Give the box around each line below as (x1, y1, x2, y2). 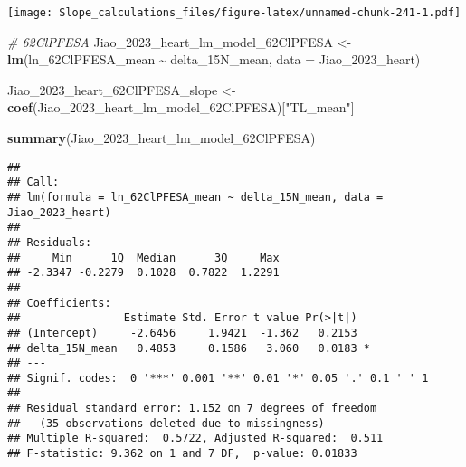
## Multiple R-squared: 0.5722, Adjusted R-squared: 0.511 (7, 432, 384, 445)
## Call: (7, 176, 60, 189)
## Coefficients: (7, 296, 111, 310)
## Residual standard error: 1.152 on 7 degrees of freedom (7, 402, 377, 415)
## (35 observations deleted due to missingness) (7, 416, 325, 430)
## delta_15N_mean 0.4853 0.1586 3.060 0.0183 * (7, 341, 370, 355)
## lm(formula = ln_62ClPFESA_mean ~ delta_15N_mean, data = (7, 190, 384, 204)
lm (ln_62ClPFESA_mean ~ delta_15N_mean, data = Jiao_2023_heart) (7, 50, 421, 69)
